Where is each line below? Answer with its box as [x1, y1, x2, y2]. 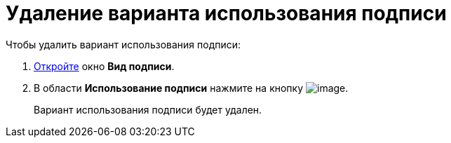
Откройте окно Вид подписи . [34, 60, 175, 72]
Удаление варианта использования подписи [6, 1, 447, 25]
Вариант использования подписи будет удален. [34, 103, 262, 116]
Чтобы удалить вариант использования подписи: [6, 38, 241, 50]
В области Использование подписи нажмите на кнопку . [34, 81, 349, 94]
